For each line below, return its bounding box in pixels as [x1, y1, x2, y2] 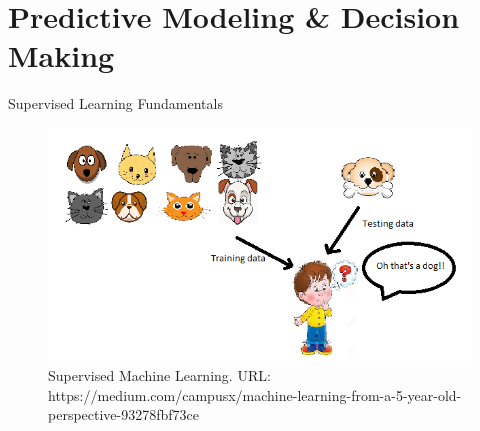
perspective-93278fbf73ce [48, 404, 200, 425]
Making [8, 35, 115, 76]
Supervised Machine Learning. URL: [48, 365, 271, 386]
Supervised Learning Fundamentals [8, 93, 223, 114]
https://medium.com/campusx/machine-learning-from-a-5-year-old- [48, 384, 462, 405]
